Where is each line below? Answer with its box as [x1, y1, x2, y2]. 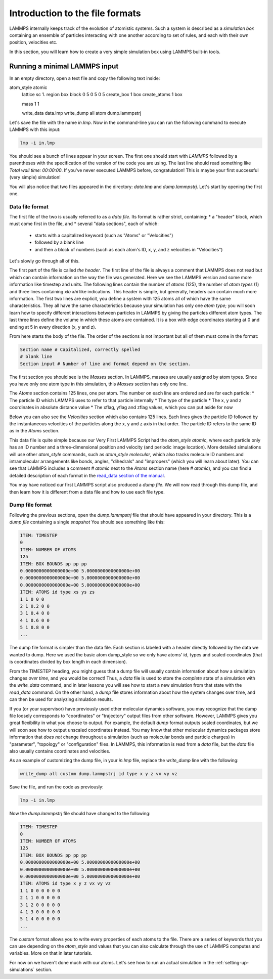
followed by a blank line [34, 239, 84, 245]
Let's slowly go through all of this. [9, 258, 80, 264]
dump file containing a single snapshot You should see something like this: [9, 519, 165, 525]
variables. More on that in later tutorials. [9, 950, 93, 956]
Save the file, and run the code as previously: [9, 784, 104, 790]
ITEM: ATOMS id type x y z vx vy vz [20, 880, 111, 886]
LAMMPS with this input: [9, 126, 61, 132]
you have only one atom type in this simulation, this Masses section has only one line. [9, 381, 188, 387]
